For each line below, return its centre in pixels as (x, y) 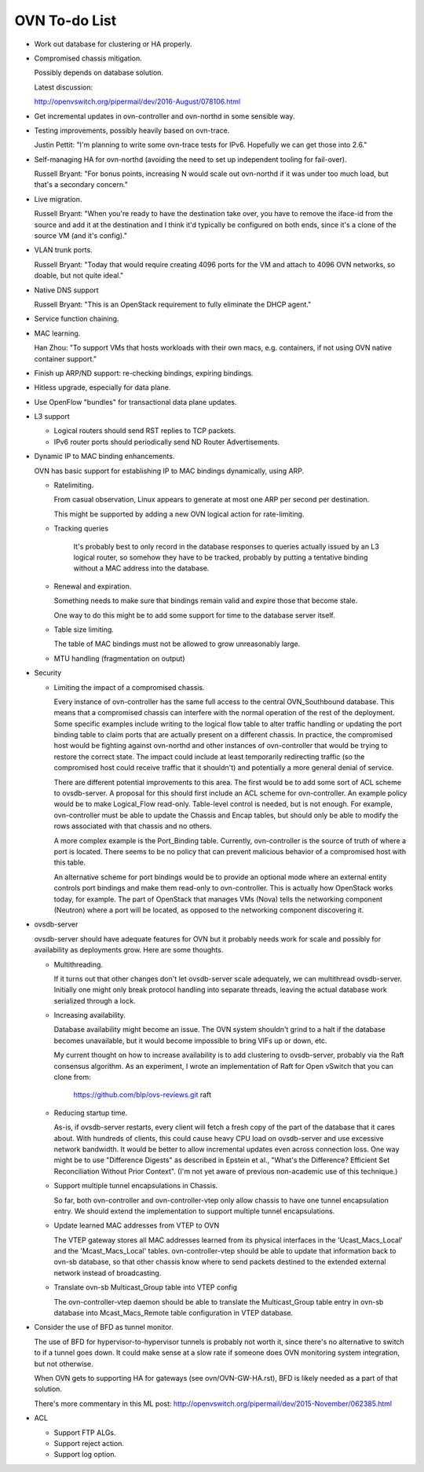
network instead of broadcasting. (108, 1272)
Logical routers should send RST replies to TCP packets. (145, 431)
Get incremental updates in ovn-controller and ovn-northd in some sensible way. (164, 116)
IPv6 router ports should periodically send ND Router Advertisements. (167, 442)
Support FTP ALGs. (85, 1432)
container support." (66, 358)
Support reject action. (89, 1443)
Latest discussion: (64, 87)
